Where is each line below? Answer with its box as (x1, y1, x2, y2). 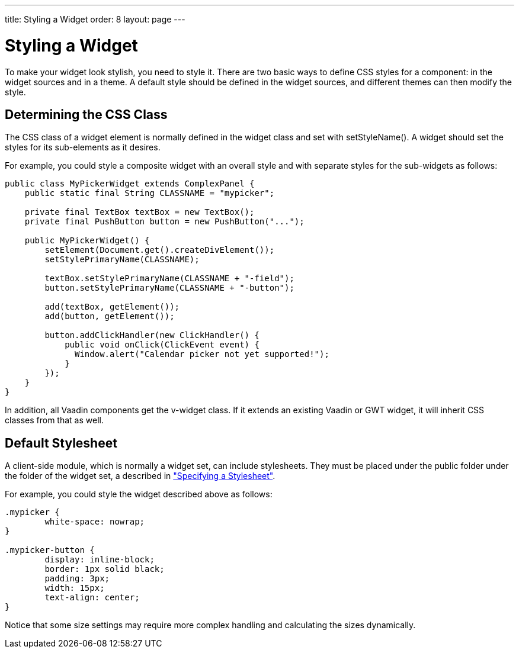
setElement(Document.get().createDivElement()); (44, 245, 275, 255)
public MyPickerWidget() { (24, 236, 150, 246)
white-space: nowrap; (44, 517, 145, 527)
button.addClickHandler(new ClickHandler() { (44, 330, 259, 340)
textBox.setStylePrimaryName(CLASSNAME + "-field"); (44, 274, 294, 284)
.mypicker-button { (5, 545, 95, 555)
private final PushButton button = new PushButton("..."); (24, 217, 305, 227)
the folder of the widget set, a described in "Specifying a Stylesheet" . (5, 471, 275, 481)
